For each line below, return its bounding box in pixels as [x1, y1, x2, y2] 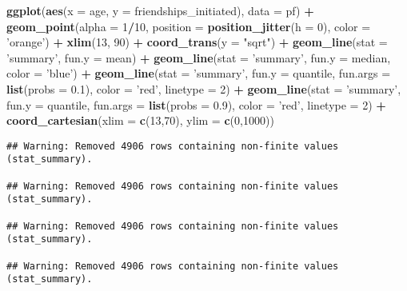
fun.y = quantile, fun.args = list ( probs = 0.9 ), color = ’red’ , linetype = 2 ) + [6, 96, 386, 113]
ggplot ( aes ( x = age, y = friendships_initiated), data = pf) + [6, 2, 314, 18]
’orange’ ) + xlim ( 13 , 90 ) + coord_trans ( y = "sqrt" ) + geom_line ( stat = [6, 34, 388, 50]
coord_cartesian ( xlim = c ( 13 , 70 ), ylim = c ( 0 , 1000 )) [6, 112, 274, 129]
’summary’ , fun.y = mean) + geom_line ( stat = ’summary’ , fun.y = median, [6, 49, 391, 66]
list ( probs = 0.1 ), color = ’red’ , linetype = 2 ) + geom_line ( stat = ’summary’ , [6, 80, 401, 97]
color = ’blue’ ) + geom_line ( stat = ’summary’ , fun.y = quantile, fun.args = [6, 65, 391, 82]
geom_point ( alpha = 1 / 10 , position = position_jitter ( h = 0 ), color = [6, 18, 371, 34]
